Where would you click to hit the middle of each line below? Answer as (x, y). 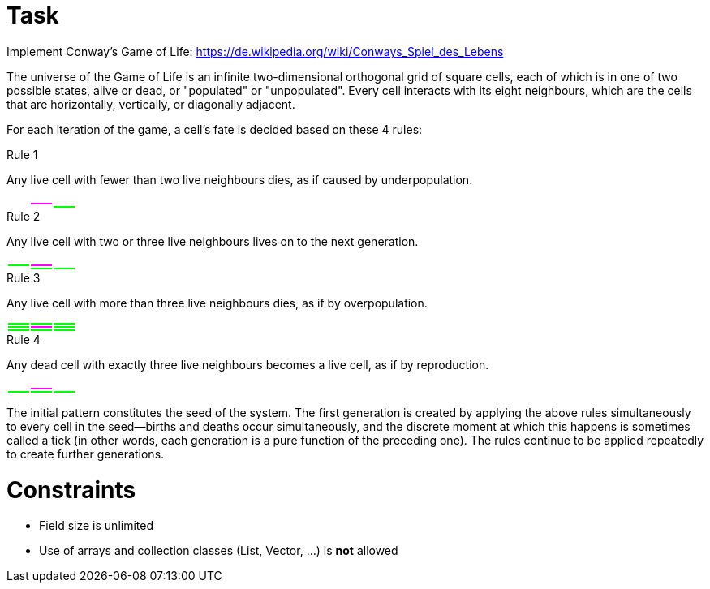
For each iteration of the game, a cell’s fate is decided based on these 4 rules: (215, 129)
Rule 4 (24, 339)
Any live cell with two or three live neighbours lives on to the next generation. (213, 241)
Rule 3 (24, 277)
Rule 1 (22, 154)
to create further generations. (86, 454)
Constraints (71, 490)
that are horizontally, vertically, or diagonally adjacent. (151, 104)
